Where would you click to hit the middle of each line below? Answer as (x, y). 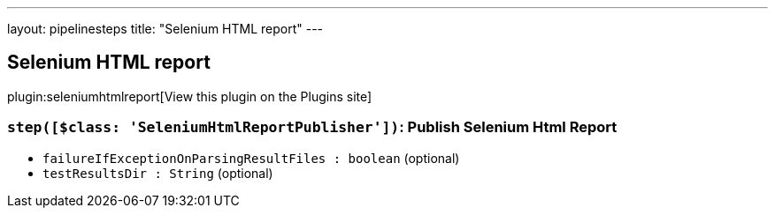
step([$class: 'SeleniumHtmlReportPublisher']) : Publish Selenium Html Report (312, 127)
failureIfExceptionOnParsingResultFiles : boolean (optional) (251, 158)
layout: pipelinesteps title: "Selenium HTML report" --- (165, 29)
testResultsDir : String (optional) (158, 173)
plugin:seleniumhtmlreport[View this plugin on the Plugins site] (190, 96)
